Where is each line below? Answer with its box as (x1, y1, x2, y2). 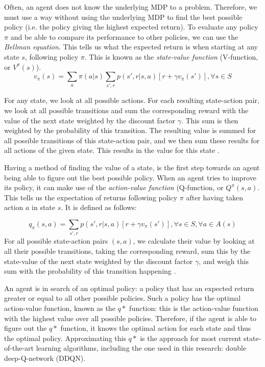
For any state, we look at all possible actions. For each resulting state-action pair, (4, 95, 259, 106)
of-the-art (4, 343, 34, 353)
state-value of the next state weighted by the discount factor (4, 255, 193, 266)
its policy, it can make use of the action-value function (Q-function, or (4, 182, 224, 193)
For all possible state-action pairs (4, 235, 108, 246)
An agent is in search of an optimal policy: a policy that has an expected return (4, 282, 254, 293)
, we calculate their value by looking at (133, 235, 255, 246)
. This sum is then (181, 115, 238, 125)
